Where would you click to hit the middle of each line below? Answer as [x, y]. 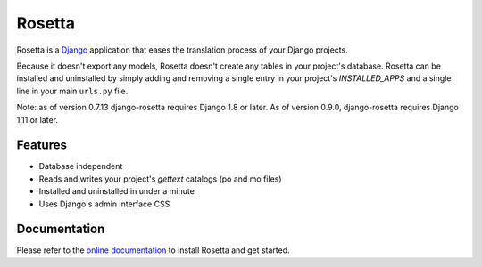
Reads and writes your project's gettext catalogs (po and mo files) [160, 179]
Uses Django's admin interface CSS [104, 204]
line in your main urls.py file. [72, 91]
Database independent [81, 166]
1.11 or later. [37, 119]
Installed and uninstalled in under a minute [117, 191]
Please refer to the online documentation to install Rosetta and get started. [153, 250]
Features [42, 146]
